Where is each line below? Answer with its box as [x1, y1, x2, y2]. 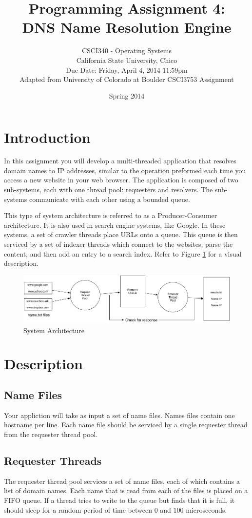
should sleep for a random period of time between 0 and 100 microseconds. [4, 504, 227, 515]
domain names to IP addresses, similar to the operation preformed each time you [4, 165, 246, 175]
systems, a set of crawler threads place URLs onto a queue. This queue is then [4, 229, 238, 239]
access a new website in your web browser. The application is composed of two [4, 175, 238, 185]
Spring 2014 [109, 90, 145, 100]
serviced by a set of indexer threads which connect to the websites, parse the [4, 239, 233, 249]
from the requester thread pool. [4, 429, 98, 439]
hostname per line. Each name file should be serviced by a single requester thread [4, 419, 248, 430]
